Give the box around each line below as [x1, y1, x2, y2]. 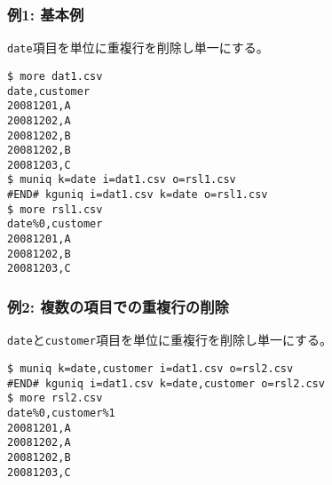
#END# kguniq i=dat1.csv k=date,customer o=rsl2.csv [7, 377, 325, 390]
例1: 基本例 [7, 3, 84, 25]
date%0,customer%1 [7, 406, 115, 419]
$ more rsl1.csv [7, 203, 103, 216]
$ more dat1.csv [7, 69, 103, 83]
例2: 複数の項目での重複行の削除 [7, 295, 229, 317]
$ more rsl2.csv [7, 392, 103, 405]
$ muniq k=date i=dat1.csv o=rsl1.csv [7, 173, 236, 187]
